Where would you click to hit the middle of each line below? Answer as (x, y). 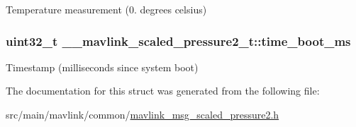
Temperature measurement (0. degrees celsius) (106, 9)
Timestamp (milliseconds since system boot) (102, 67)
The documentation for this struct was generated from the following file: (163, 91)
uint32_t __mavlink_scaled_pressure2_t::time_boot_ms (178, 41)
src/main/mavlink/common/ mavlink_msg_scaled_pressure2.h (143, 114)
